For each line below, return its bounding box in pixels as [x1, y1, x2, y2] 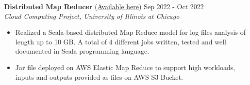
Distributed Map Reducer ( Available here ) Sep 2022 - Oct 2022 [4, 1, 204, 11]
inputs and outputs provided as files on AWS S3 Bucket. [15, 71, 183, 82]
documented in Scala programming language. [15, 46, 150, 56]
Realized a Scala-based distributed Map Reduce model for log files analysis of [15, 27, 246, 37]
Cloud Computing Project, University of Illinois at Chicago [4, 11, 180, 21]
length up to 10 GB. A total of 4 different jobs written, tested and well [15, 36, 226, 46]
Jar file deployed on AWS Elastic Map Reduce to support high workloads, [15, 62, 235, 72]
